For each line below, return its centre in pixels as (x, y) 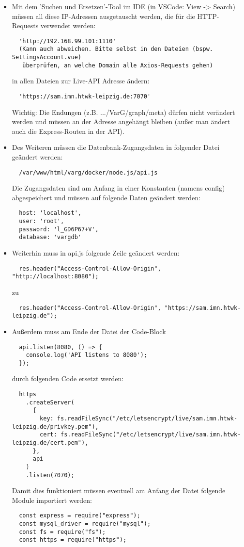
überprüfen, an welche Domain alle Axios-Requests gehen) (118, 65)
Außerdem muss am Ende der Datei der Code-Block (89, 331)
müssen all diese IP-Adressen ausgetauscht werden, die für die (103, 16)
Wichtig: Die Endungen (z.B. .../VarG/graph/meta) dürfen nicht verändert (123, 112)
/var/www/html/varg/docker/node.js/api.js (88, 172)
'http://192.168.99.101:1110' (68, 41)
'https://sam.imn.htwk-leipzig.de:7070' (85, 97)
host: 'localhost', (50, 213)
